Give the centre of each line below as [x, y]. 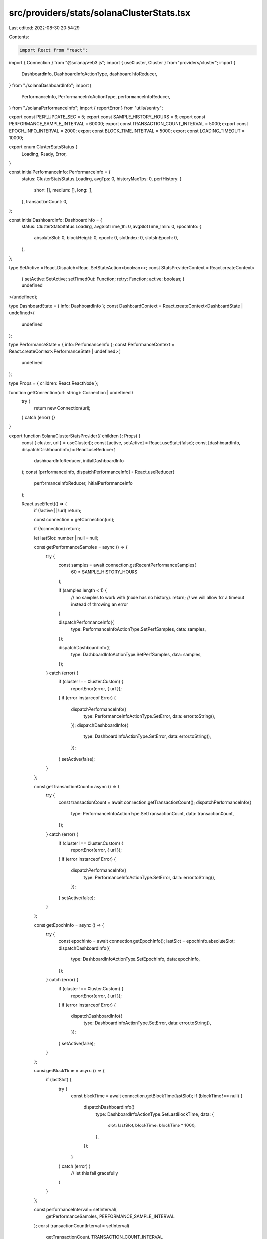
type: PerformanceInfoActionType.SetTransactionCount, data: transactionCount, [153, 813]
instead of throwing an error [99, 604]
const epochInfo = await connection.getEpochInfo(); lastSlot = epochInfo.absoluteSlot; [147, 941]
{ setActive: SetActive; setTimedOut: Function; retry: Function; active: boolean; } [103, 279]
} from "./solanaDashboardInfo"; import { [50, 85]
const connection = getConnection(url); [74, 520]
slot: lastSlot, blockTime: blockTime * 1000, [152, 1126]
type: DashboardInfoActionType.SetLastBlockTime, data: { [155, 1114]
